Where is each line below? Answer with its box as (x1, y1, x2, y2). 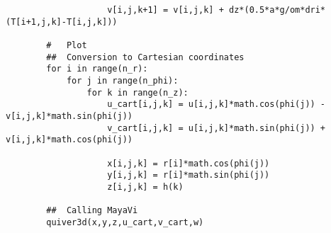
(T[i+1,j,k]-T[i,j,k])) (6, 16, 118, 27)
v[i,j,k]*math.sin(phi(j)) (6, 110, 133, 121)
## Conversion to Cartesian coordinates (46, 52, 245, 62)
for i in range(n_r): (46, 64, 148, 74)
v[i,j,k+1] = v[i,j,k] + (107, 5, 224, 15)
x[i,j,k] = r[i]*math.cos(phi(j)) (107, 158, 270, 169)
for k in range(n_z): (86, 87, 189, 98)
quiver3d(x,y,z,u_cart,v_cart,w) (46, 217, 204, 227)
